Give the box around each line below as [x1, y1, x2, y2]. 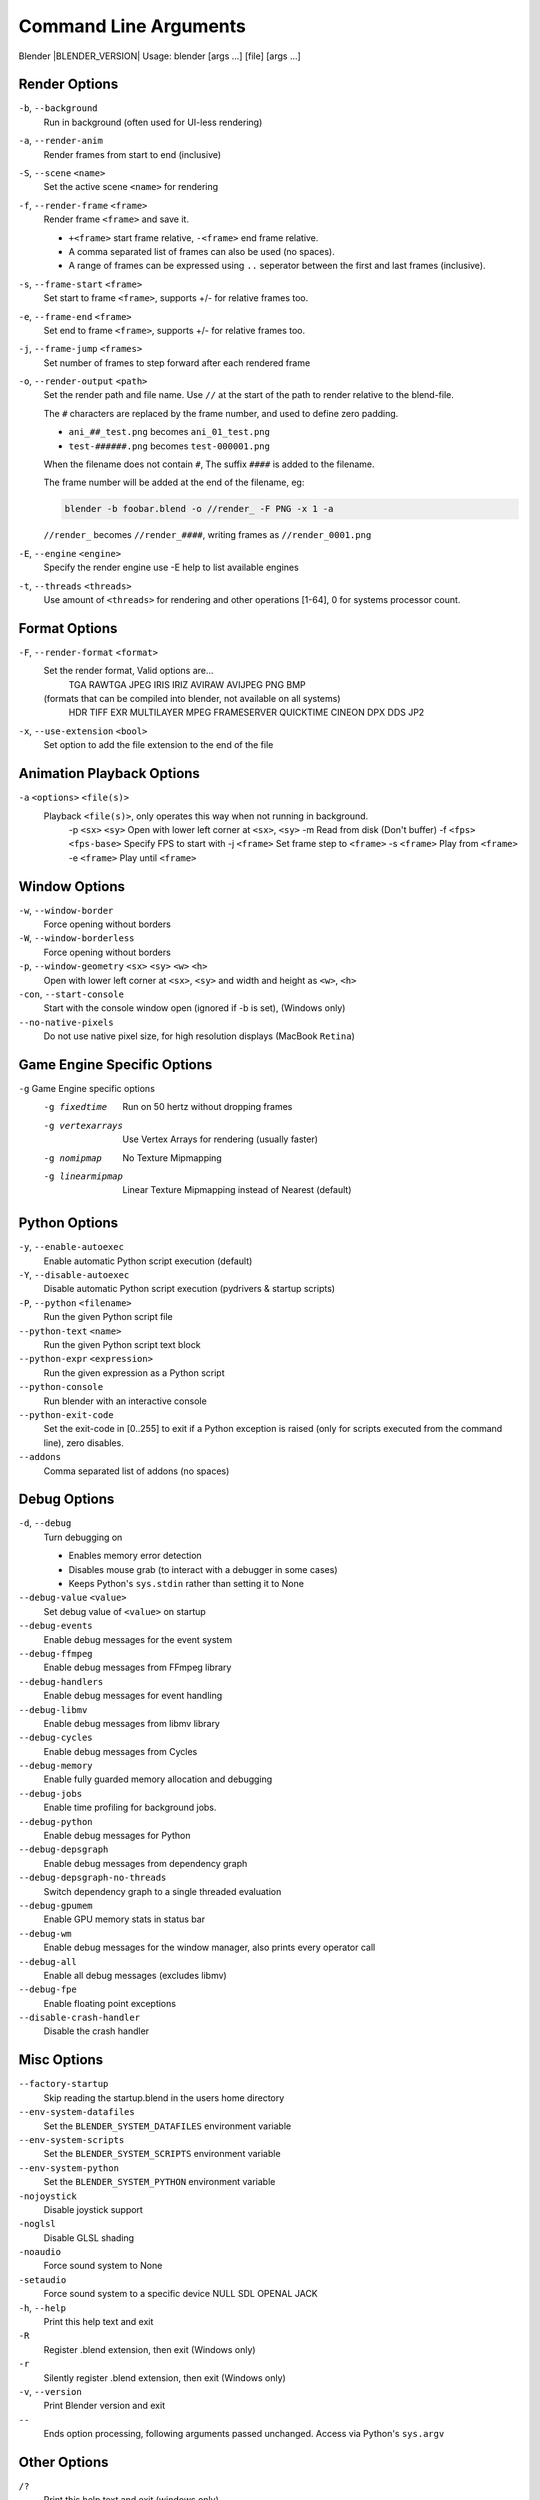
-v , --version [18, 2385, 82, 2397]
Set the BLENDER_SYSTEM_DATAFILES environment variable [43, 2120, 292, 2132]
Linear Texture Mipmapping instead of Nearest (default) [122, 1184, 352, 1196]
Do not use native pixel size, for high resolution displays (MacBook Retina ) [43, 1030, 355, 1042]
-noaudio [18, 2246, 62, 2258]
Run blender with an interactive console [43, 1395, 207, 1407]
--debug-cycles [18, 1732, 94, 1744]
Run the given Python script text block [43, 1339, 201, 1350]
